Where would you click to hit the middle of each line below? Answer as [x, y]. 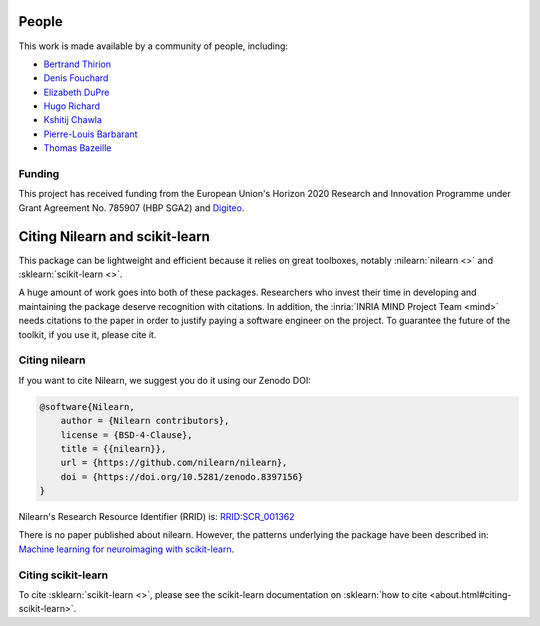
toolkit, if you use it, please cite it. [87, 334]
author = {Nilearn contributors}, [145, 421]
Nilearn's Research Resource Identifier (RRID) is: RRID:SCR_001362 [156, 517]
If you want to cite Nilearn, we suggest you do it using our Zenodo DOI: [165, 380]
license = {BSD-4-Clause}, [127, 434]
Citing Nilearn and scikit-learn [114, 236]
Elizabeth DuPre [76, 92]
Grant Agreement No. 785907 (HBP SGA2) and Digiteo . [131, 207]
